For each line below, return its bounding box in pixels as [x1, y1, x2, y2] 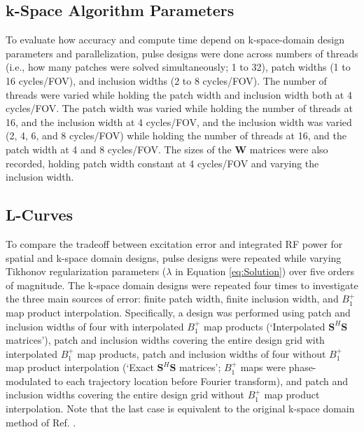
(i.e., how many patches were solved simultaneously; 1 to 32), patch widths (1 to [6, 60, 351, 74]
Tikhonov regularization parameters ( [6, 264, 167, 279]
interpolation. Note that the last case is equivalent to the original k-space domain [6, 401, 355, 416]
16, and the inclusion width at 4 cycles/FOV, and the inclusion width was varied [6, 114, 352, 129]
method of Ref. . [6, 414, 76, 429]
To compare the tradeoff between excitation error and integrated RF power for [6, 236, 343, 251]
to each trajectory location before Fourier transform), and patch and [54, 373, 349, 388]
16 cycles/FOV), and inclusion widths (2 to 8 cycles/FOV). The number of [6, 73, 327, 88]
